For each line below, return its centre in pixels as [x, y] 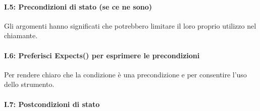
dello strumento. [29, 84]
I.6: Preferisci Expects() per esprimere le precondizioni [102, 55]
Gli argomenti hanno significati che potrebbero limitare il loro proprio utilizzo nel [130, 25]
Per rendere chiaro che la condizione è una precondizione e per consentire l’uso [125, 74]
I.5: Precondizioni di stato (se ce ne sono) [78, 6]
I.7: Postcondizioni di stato [52, 104]
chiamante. [21, 35]
